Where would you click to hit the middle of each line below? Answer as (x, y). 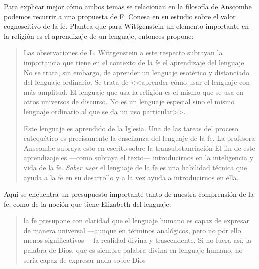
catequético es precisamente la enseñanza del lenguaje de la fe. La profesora (139, 138)
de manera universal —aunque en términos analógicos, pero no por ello (132, 230)
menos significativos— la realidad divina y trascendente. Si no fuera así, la (137, 240)
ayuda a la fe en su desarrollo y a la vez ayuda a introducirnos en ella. (131, 177)
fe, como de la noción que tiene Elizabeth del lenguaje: (88, 204)
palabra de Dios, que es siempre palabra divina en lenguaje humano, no (133, 250)
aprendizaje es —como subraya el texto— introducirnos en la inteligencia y (138, 158)
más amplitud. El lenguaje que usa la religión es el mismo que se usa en (133, 92)
